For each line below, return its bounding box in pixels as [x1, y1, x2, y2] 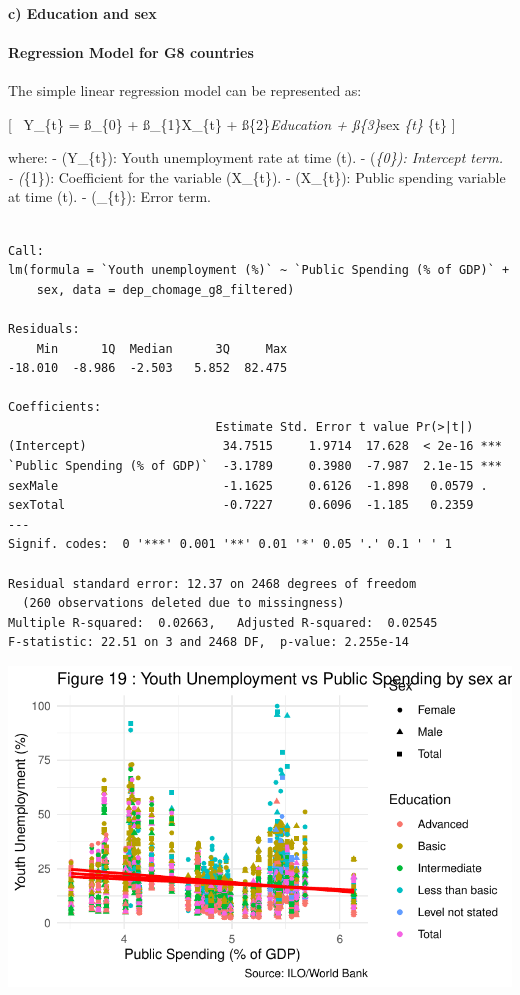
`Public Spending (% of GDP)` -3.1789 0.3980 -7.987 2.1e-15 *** [8, 459, 502, 474]
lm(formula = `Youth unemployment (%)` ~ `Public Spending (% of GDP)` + [8, 263, 510, 278]
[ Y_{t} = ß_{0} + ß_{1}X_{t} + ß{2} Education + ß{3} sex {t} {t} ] [8, 113, 456, 134]
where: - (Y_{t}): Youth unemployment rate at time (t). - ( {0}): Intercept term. [8, 147, 504, 168]
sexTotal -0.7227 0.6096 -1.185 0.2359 [8, 498, 474, 513]
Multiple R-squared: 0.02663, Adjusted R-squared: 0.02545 [8, 615, 438, 630]
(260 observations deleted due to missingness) [22, 596, 345, 611]
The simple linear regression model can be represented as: [8, 79, 362, 100]
